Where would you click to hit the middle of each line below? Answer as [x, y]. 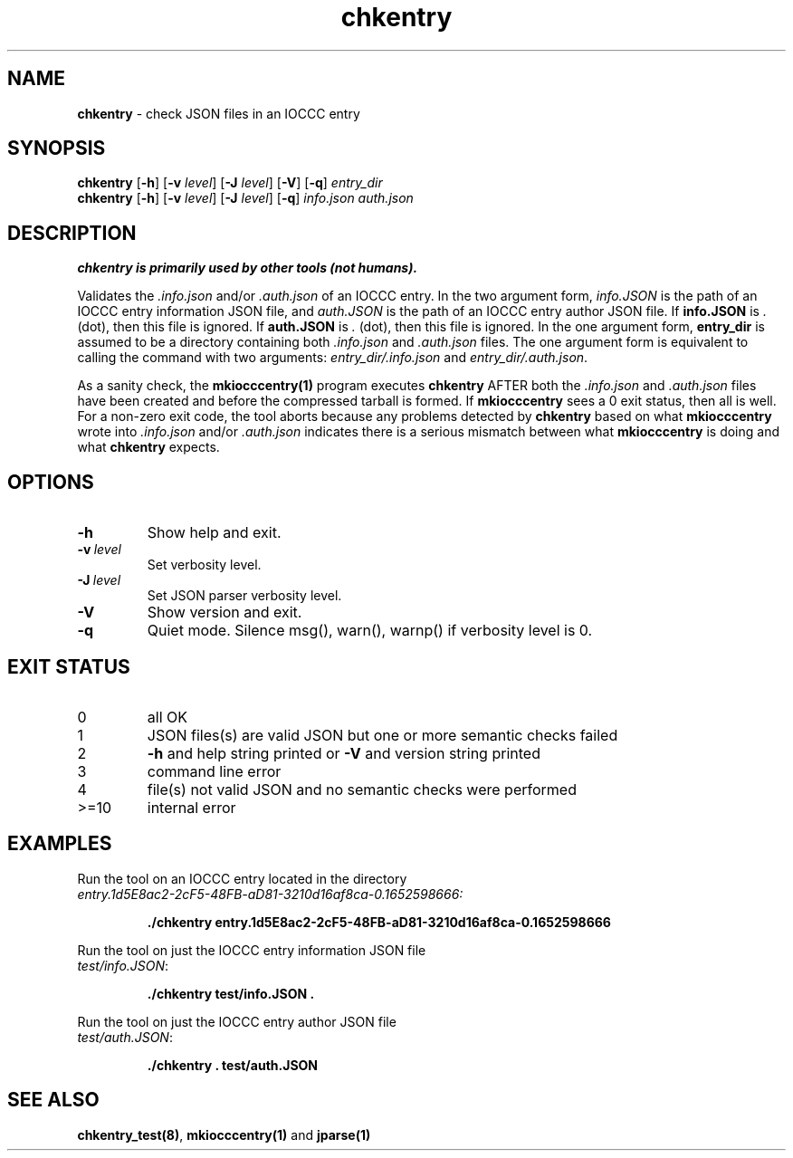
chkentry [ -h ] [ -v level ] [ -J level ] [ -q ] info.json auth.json [245, 198]
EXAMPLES [60, 844]
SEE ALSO [53, 1100]
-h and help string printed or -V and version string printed [344, 753]
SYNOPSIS [57, 148]
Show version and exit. [225, 612]
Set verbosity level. [204, 565]
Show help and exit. [214, 533]
